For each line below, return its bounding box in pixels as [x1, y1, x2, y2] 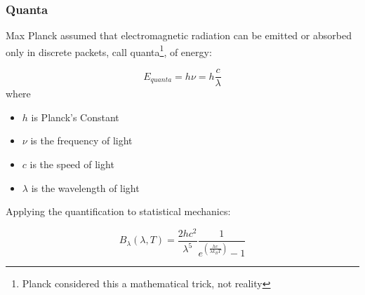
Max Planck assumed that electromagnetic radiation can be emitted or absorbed [6, 28, 352, 43]
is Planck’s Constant [31, 109, 119, 124]
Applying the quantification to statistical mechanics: [6, 204, 231, 219]
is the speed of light [29, 156, 114, 171]
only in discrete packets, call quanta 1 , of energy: [6, 42, 212, 59]
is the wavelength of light [31, 180, 140, 195]
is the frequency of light [30, 133, 133, 148]
